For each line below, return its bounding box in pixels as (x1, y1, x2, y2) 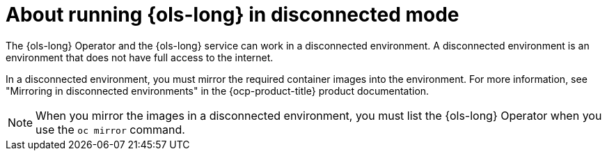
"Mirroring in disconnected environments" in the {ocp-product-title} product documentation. (6, 84, 429, 97)
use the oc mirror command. (36, 122, 185, 136)
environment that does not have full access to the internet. (6, 51, 274, 63)
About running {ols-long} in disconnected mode (6, 3, 459, 26)
